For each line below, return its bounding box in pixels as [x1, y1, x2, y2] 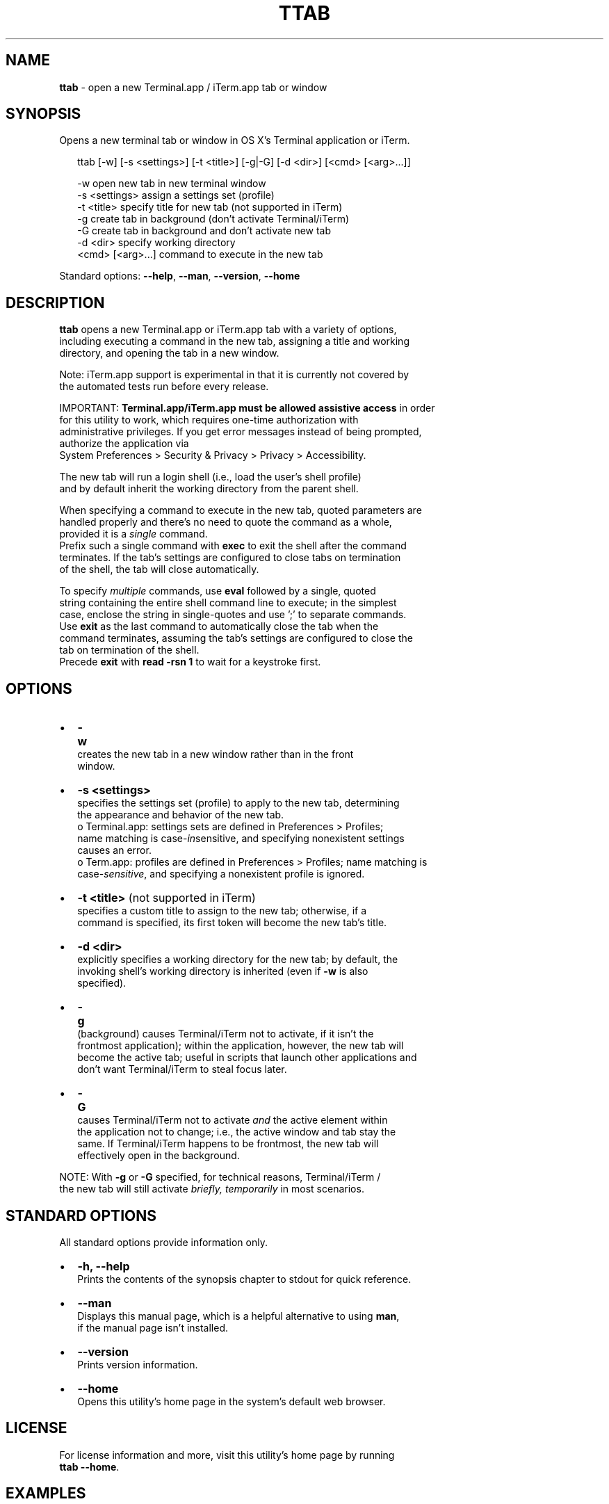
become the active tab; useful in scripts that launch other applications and [77, 1051, 417, 1064]
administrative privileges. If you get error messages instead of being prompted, [59, 426, 422, 438]
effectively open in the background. [77, 1149, 240, 1162]
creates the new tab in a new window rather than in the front [77, 748, 354, 761]
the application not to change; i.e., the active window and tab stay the [77, 1126, 396, 1138]
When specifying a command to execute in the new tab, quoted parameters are [59, 504, 422, 517]
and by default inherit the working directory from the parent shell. [59, 483, 359, 495]
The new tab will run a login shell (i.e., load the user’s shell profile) [59, 471, 362, 483]
